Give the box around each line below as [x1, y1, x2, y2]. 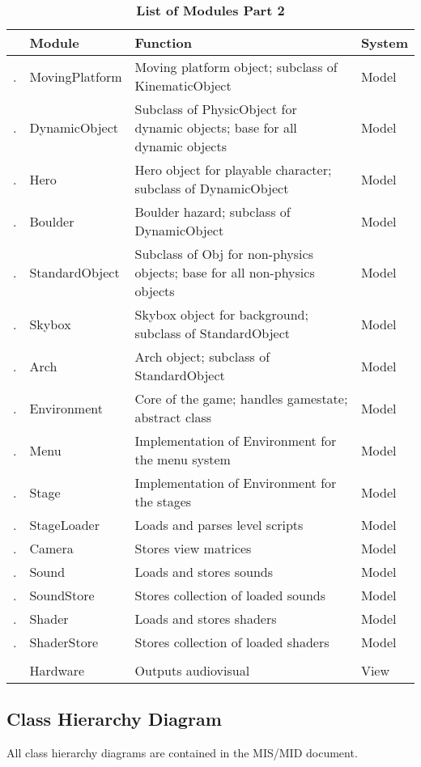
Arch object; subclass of [134, 347, 270, 366]
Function [134, 33, 192, 52]
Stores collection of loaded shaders [134, 633, 330, 651]
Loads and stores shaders [134, 609, 277, 628]
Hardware [29, 661, 85, 680]
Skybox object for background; [134, 305, 308, 324]
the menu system [134, 450, 231, 468]
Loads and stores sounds [134, 562, 274, 581]
